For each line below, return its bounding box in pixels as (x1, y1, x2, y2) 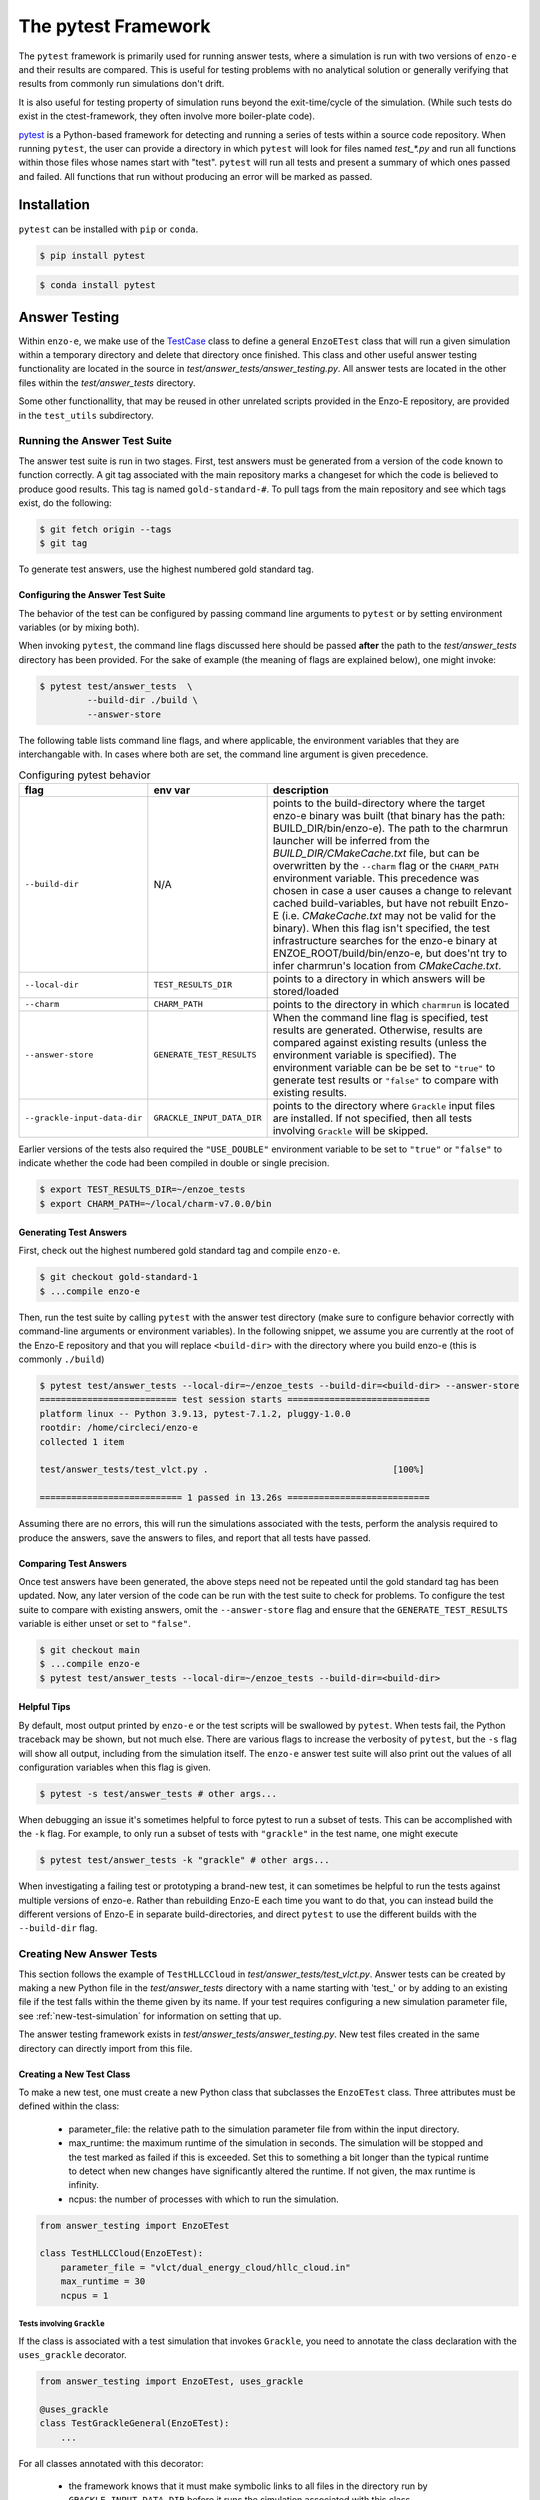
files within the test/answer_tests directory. (18, 376, 196, 389)
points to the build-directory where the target (272, 796, 486, 810)
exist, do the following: (18, 496, 112, 509)
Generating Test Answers (18, 1226, 127, 1239)
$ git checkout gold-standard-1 (39, 1271, 199, 1283)
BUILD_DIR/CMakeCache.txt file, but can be (272, 846, 480, 860)
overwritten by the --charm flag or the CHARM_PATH (272, 858, 499, 872)
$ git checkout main (39, 1645, 140, 1656)
